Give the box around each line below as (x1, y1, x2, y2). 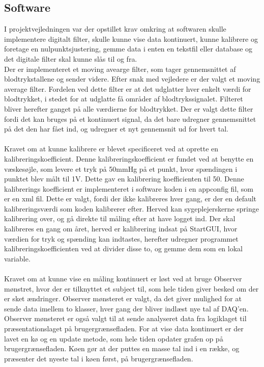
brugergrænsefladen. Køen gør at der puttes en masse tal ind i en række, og (4, 343, 240, 354)
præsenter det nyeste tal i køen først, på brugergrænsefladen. (4, 353, 193, 363)
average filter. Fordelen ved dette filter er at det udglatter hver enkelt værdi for (4, 83, 251, 94)
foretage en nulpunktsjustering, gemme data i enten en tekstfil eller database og (4, 43, 253, 54)
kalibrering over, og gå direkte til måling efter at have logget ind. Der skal (4, 213, 236, 224)
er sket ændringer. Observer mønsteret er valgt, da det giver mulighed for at (4, 293, 242, 304)
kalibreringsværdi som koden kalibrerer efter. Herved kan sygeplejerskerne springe (4, 203, 259, 214)
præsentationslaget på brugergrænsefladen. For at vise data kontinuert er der (4, 323, 244, 334)
